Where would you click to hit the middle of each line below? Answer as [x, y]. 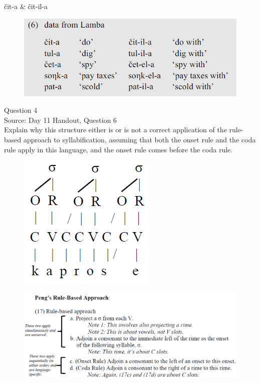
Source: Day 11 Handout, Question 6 [61, 120]
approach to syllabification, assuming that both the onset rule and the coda [140, 139]
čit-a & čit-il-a [26, 6]
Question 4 [21, 110]
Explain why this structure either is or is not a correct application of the [115, 130]
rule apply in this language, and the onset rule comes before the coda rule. [118, 149]
